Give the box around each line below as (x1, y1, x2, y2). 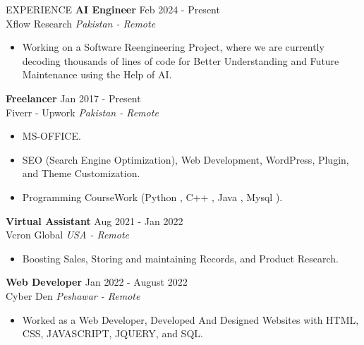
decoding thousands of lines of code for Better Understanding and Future (22, 53, 339, 68)
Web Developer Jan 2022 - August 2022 (6, 274, 188, 289)
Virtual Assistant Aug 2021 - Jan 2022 (6, 213, 183, 228)
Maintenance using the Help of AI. (22, 67, 172, 82)
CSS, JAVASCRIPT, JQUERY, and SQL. (22, 326, 203, 341)
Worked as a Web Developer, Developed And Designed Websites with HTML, (22, 312, 359, 327)
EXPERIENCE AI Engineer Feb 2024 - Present (6, 2, 220, 16)
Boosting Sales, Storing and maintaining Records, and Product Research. (22, 250, 339, 265)
